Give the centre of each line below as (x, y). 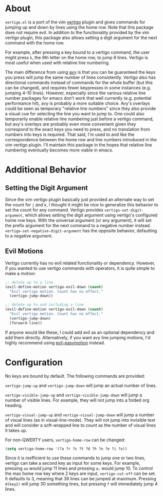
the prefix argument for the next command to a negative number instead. (78, 225)
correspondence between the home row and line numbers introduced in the (81, 139)
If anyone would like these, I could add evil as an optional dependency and (80, 332)
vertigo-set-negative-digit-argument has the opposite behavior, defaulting (81, 231)
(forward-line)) (26, 323)
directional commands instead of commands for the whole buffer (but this (79, 82)
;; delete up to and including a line (44, 305)
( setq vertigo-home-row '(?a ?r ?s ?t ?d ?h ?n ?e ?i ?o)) (66, 449)
